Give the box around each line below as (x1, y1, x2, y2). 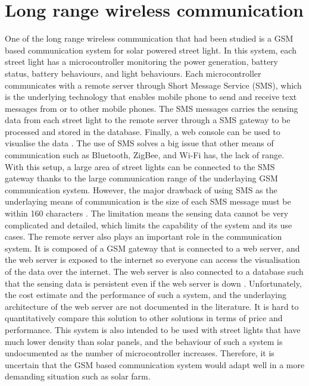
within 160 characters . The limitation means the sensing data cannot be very (5, 207, 289, 219)
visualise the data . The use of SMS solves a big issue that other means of (5, 137, 274, 149)
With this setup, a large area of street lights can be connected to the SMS (5, 160, 275, 172)
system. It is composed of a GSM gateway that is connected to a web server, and (5, 241, 300, 254)
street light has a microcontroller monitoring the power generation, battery (5, 55, 278, 68)
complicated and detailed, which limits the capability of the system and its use (5, 218, 292, 231)
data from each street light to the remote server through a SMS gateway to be (5, 114, 291, 126)
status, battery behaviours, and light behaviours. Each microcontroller (5, 67, 261, 79)
